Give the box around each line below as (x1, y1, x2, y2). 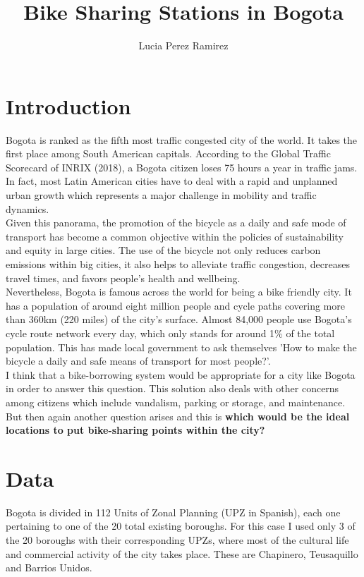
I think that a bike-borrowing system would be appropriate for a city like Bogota (6, 367, 356, 382)
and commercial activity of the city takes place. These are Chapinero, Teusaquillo (6, 546, 358, 561)
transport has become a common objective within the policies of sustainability (6, 229, 344, 243)
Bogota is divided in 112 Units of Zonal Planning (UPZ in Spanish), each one (6, 504, 341, 519)
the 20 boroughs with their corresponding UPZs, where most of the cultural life (6, 533, 349, 547)
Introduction (6, 91, 131, 120)
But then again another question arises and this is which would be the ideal (6, 408, 350, 423)
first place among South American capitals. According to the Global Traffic (6, 146, 331, 161)
